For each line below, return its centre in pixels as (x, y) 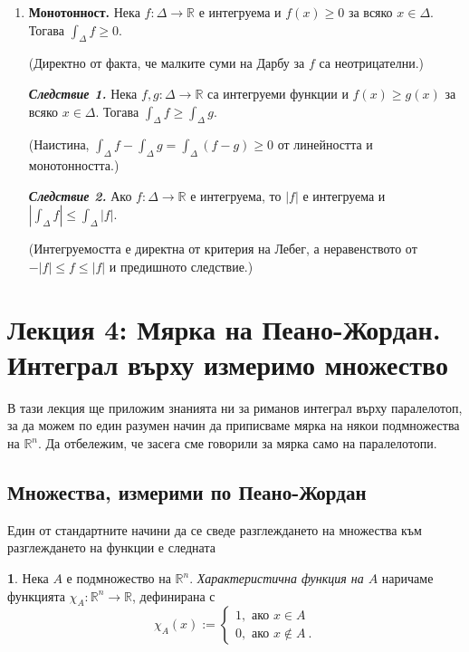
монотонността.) (74, 165)
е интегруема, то (236, 195)
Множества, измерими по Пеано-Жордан (187, 492)
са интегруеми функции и (278, 93)
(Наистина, (59, 144)
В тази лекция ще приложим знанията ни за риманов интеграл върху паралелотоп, (235, 407)
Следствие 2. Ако (80, 195)
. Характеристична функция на (277, 578)
